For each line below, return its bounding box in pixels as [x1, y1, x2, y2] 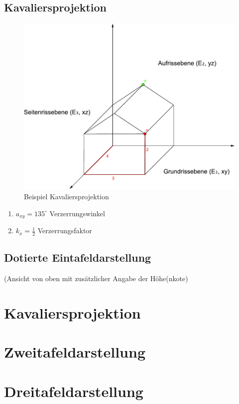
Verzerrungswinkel [49, 208, 105, 218]
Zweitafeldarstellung [4, 342, 145, 362]
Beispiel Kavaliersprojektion [24, 191, 109, 202]
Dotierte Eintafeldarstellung [4, 250, 151, 265]
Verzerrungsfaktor [37, 225, 92, 236]
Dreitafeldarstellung [4, 381, 143, 401]
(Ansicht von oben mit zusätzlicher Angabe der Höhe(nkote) [4, 273, 188, 284]
